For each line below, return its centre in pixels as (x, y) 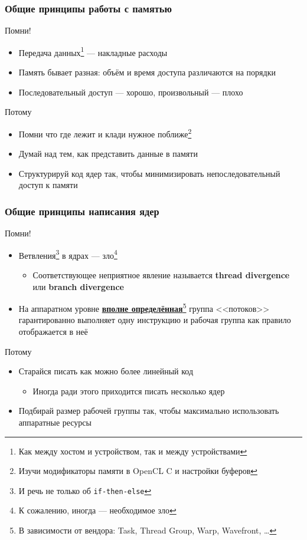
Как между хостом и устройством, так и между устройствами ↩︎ (133, 451)
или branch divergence (78, 286)
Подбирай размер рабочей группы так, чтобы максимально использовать (149, 411)
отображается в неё (53, 331)
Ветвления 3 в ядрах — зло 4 (68, 254)
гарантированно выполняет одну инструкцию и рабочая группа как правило (155, 320)
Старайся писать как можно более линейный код (106, 371)
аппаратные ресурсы (55, 422)
